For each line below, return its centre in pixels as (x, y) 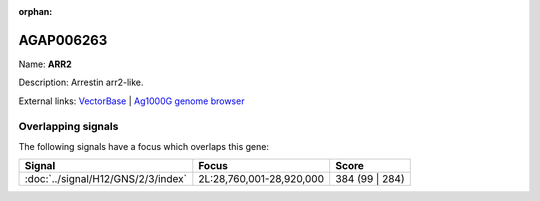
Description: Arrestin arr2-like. (81, 82)
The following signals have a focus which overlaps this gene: (144, 146)
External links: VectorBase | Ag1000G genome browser (131, 101)
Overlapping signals (68, 127)
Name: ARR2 (45, 64)
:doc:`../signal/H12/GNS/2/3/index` (105, 179)
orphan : (35, 11)
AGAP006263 (63, 40)
